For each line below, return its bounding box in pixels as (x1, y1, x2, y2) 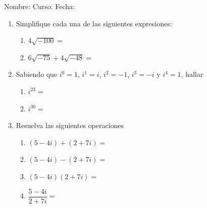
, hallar (181, 69, 203, 79)
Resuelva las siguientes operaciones (16, 120, 124, 131)
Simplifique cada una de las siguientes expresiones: (16, 18, 172, 28)
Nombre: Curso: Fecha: (4, 1, 75, 11)
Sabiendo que (16, 69, 58, 79)
